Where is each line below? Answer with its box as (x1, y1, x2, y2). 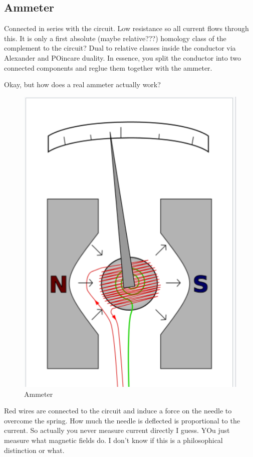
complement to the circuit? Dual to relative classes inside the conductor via (4, 43, 236, 53)
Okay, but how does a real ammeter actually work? (4, 79, 161, 90)
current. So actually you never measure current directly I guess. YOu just (4, 425, 230, 435)
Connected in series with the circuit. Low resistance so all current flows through (4, 23, 249, 34)
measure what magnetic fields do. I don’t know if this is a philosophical (4, 435, 223, 445)
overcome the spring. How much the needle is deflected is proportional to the (4, 415, 240, 425)
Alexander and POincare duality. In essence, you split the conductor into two (4, 52, 241, 63)
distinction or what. (4, 444, 65, 455)
